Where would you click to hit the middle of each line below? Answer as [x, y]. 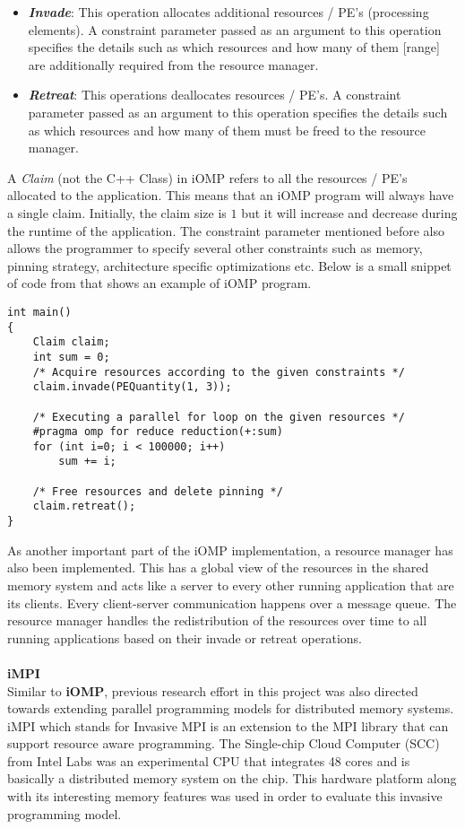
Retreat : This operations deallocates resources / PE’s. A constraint [215, 95]
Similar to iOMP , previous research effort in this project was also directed [213, 690]
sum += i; [87, 462]
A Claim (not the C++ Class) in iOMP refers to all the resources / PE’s [207, 177]
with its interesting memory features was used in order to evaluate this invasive [225, 796]
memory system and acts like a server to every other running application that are [231, 585]
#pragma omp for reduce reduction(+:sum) [158, 432]
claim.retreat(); [84, 506]
